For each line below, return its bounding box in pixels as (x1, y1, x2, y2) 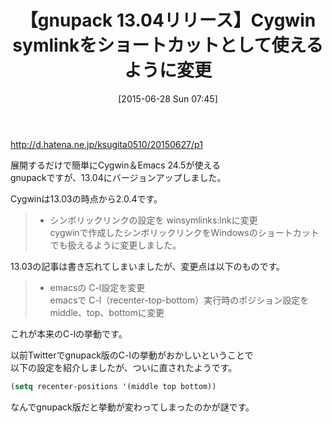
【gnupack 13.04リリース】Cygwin (19, 9, 317, 32)
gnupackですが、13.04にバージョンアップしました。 (10, 171, 227, 183)
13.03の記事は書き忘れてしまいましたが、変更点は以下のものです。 (10, 260, 286, 272)
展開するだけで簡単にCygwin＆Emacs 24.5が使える (10, 159, 222, 171)
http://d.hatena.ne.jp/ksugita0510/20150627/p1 (10, 138, 203, 150)
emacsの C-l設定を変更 (49, 281, 146, 293)
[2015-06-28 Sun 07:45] (118, 92, 218, 105)
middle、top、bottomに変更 (49, 306, 165, 318)
